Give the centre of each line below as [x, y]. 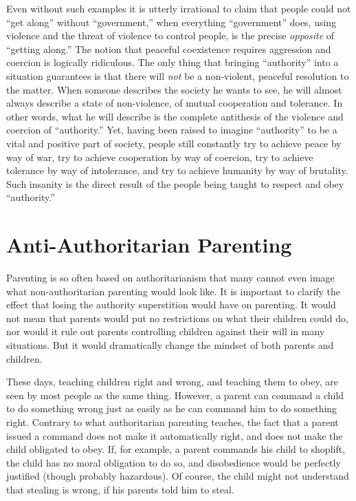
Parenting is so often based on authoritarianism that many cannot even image [170, 278]
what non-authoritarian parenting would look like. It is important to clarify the [174, 291]
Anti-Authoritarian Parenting [149, 245]
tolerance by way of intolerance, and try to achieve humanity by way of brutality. [177, 170]
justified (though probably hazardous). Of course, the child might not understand [178, 476]
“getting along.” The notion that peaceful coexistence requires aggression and [169, 49]
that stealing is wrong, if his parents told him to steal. [120, 489]
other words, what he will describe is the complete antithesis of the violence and [175, 116]
